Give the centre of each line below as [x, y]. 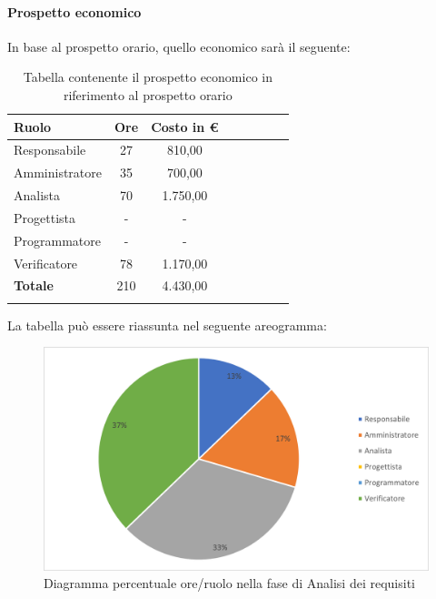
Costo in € [185, 126]
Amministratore [58, 173]
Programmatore [57, 240]
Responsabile [50, 150]
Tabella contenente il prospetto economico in [148, 77]
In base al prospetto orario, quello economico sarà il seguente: [179, 46]
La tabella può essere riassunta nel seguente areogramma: [167, 325]
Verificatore [46, 263]
